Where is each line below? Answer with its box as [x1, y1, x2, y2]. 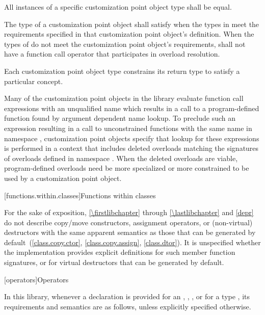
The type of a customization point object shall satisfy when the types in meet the [4, 18, 259, 29]
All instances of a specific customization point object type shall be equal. [4, 2, 232, 12]
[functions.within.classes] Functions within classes [4, 190, 156, 200]
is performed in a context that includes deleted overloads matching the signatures [4, 143, 259, 153]
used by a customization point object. [4, 172, 122, 183]
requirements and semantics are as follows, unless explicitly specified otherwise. [4, 301, 251, 311]
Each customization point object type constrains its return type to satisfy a [4, 65, 240, 76]
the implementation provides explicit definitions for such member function [4, 247, 235, 257]
